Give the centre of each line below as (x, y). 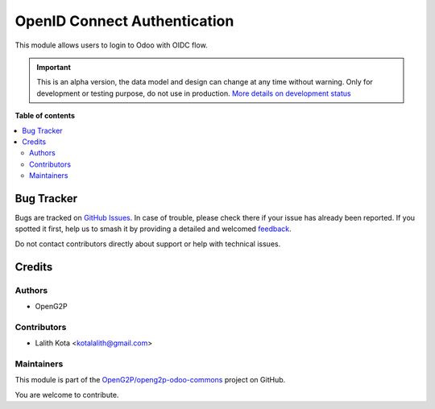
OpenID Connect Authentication (124, 21)
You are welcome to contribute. (67, 395)
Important (54, 67)
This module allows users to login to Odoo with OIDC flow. (112, 45)
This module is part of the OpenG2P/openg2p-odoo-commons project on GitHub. (150, 380)
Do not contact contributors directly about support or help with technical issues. (148, 244)
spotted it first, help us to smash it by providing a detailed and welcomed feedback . (153, 229)
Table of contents (45, 116)
